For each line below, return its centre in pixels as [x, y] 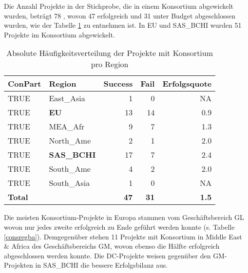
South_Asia [69, 183]
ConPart [25, 84]
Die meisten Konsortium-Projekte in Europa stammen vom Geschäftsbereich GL [124, 217]
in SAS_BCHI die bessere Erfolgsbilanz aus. [102, 265]
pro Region [110, 64]
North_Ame [70, 141]
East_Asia [67, 98]
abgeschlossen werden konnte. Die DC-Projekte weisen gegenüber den [107, 255]
